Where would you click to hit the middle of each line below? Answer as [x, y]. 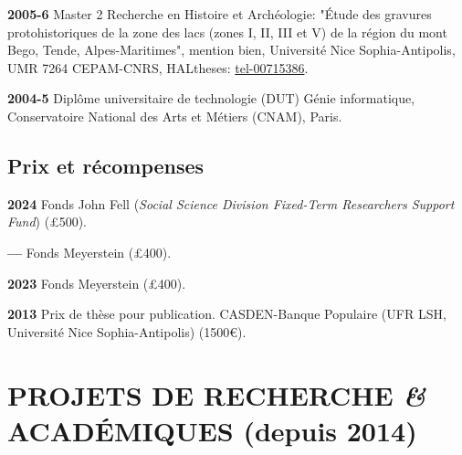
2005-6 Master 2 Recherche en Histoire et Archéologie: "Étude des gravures [220, 14]
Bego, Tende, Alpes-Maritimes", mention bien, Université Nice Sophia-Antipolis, [231, 50]
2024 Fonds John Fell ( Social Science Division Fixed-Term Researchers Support [231, 203]
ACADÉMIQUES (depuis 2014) [212, 430]
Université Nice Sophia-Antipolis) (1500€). [127, 331]
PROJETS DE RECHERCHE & [217, 395]
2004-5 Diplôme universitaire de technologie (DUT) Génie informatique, [211, 98]
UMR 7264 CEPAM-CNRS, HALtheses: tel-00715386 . [158, 67]
